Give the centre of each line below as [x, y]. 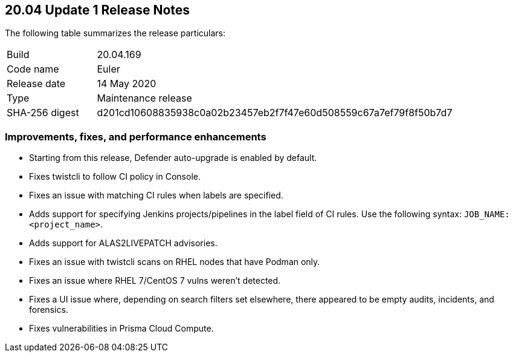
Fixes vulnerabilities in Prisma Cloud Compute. [121, 329]
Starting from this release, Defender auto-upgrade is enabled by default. [173, 158]
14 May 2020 [127, 84]
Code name [33, 69]
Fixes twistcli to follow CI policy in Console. [115, 177]
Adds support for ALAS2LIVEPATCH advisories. [123, 243]
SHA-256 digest [43, 113]
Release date [36, 84]
